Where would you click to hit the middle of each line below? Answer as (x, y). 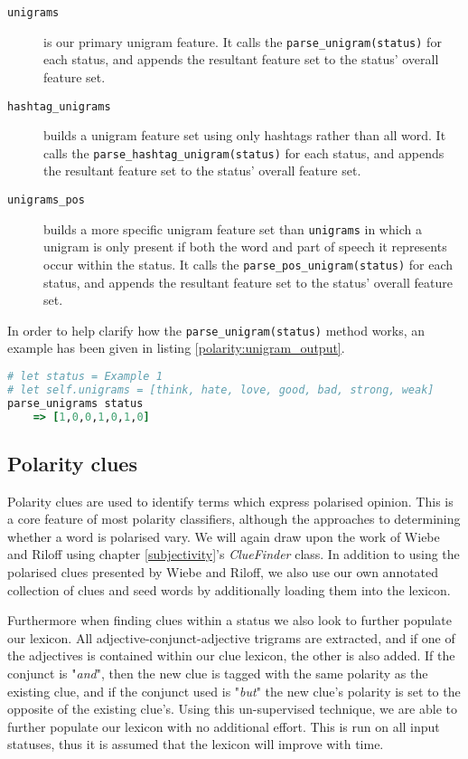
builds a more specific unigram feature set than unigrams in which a (233, 228)
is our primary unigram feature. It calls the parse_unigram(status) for (243, 41)
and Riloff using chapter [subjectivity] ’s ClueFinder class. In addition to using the (234, 554)
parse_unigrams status (75, 403)
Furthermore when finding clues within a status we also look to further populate (229, 620)
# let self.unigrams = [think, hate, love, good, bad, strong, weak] (221, 389)
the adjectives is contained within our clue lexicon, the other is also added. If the (231, 655)
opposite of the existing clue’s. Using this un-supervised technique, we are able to (232, 709)
